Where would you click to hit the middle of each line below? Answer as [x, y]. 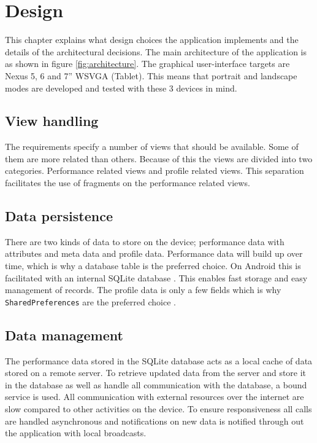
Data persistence [59, 216]
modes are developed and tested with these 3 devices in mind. [121, 88]
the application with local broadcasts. [76, 433]
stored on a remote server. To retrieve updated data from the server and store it [156, 373]
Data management [64, 335]
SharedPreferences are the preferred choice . [90, 301]
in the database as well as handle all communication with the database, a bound [156, 384]
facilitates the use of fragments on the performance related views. [128, 183]
